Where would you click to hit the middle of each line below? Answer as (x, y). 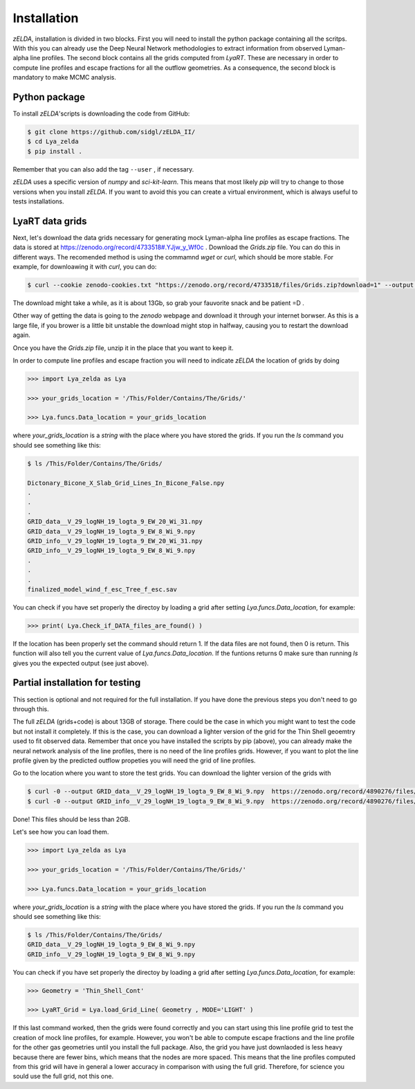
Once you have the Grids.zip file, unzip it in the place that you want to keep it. (123, 348)
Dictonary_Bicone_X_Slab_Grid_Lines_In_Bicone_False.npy (126, 483)
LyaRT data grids (50, 221)
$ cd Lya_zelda (53, 141)
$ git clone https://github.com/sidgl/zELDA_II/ (111, 132)
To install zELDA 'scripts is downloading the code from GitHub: (101, 113)
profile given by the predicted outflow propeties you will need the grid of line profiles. (134, 760)
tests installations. (39, 201)
